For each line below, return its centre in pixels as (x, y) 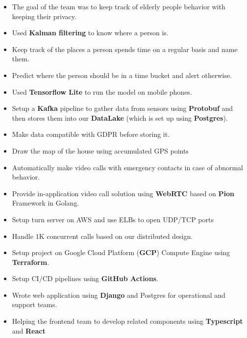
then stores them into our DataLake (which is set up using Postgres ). (120, 117)
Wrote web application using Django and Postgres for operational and (119, 295)
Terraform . (31, 262)
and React (29, 330)
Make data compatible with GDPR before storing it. (91, 134)
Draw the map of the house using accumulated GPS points (100, 150)
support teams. (35, 304)
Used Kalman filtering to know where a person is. (90, 33)
